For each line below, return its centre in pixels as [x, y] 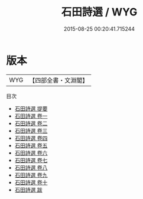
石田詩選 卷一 [31, 116]
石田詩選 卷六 [31, 153]
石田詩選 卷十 [31, 182]
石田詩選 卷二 [31, 123]
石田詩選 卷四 [31, 138]
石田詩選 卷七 [31, 160]
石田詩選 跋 [28, 190]
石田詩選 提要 [31, 108]
